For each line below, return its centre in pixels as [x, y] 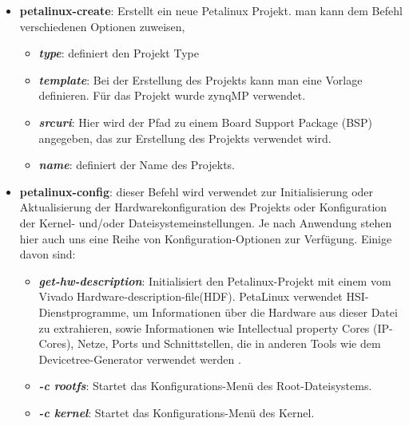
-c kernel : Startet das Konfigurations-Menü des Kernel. [177, 412]
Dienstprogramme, [84, 312]
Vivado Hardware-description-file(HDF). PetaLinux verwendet [191, 296]
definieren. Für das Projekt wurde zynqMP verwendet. [172, 95]
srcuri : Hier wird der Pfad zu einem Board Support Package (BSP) [205, 122]
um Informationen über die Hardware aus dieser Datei [265, 312]
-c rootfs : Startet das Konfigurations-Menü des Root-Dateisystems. [205, 386]
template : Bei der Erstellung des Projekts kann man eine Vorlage [201, 79]
